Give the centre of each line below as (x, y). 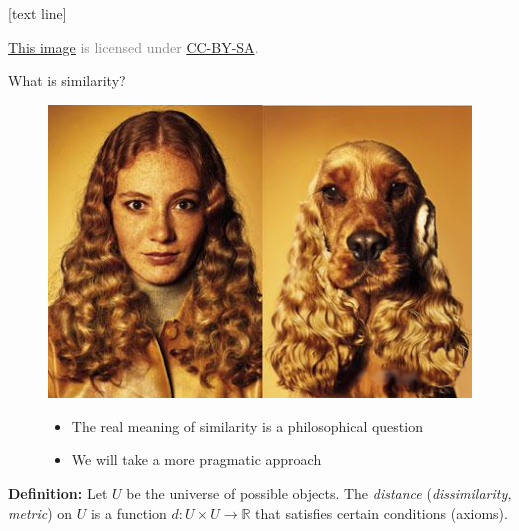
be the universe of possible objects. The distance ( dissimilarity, (319, 493)
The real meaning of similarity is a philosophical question (247, 425)
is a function (128, 512)
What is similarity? (67, 80)
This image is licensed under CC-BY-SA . (133, 46)
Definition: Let (58, 493)
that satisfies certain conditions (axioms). (381, 512)
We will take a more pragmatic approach (196, 459)
